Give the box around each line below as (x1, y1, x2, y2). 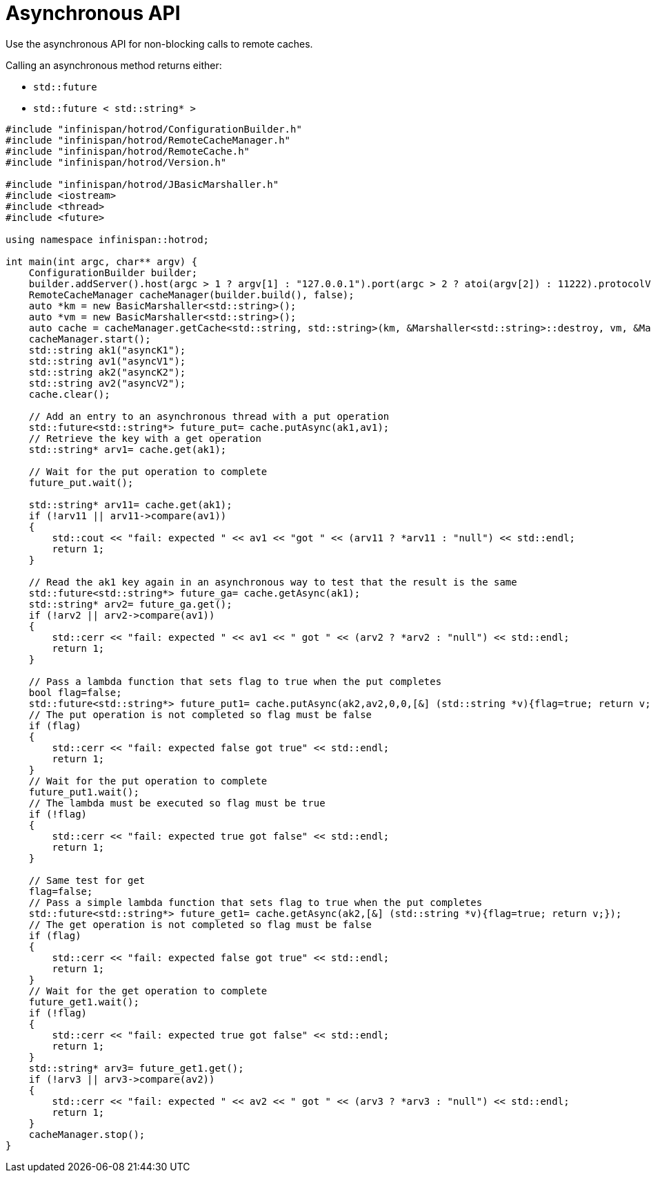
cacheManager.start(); (28, 333, 151, 345)
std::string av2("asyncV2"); (28, 377, 186, 389)
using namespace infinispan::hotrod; (6, 233, 210, 245)
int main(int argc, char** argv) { (6, 255, 198, 267)
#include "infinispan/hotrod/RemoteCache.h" (6, 145, 250, 157)
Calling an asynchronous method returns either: (6, 59, 222, 71)
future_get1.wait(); (28, 996, 139, 1007)
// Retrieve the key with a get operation (28, 432, 261, 444)
